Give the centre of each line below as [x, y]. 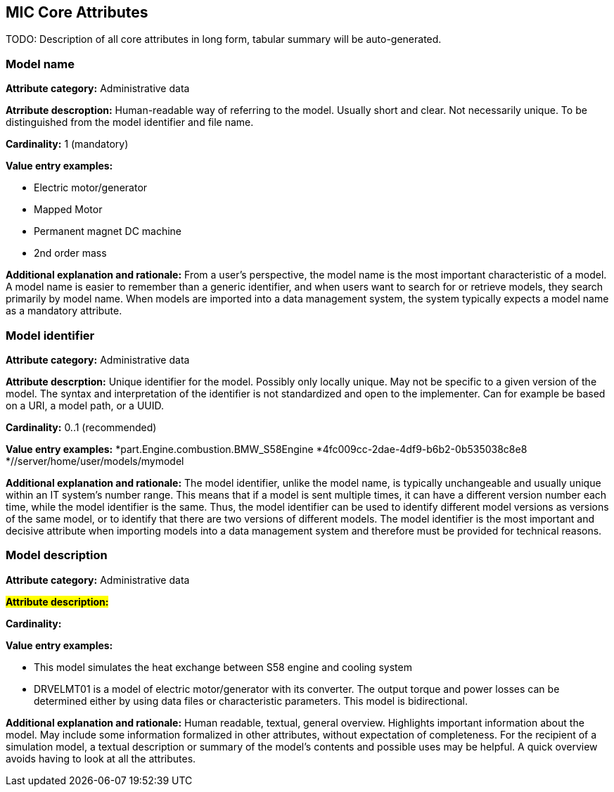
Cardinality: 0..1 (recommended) [81, 427]
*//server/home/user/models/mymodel [95, 461]
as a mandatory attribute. [64, 311]
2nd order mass [70, 253]
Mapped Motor [68, 210]
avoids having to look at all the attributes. [101, 758]
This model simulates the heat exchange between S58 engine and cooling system [223, 667]
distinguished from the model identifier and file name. [130, 122]
